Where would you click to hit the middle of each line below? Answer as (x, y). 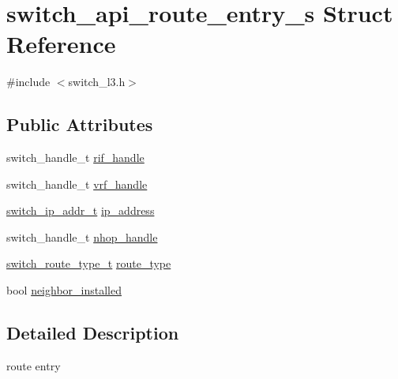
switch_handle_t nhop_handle (82, 236)
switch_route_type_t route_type (89, 263)
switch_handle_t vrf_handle (77, 184)
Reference (61, 44)
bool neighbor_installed (64, 290)
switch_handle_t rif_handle (75, 158)
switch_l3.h (97, 82)
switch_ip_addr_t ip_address (81, 210)
